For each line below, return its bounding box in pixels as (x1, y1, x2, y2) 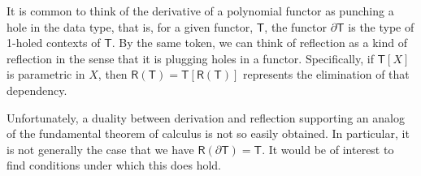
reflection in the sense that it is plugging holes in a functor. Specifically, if (7, 49, 374, 67)
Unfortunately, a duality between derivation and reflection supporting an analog (7, 109, 405, 126)
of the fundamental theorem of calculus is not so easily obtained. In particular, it (7, 125, 410, 142)
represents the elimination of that (242, 66, 410, 83)
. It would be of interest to (262, 140, 394, 157)
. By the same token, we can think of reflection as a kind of (111, 34, 407, 51)
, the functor (264, 18, 328, 35)
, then (98, 66, 128, 83)
